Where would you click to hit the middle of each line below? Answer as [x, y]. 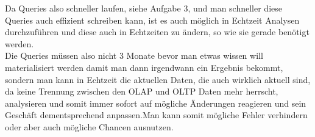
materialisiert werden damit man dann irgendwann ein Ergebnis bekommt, [144, 67]
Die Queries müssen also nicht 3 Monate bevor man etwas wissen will [134, 55]
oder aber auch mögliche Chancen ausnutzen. [89, 126]
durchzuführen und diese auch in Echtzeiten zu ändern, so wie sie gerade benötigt [157, 32]
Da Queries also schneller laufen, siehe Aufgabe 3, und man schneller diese [143, 8]
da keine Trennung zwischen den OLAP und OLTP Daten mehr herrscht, [142, 91]
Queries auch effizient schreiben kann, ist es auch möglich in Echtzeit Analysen [152, 20]
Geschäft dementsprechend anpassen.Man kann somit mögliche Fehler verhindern [156, 115]
